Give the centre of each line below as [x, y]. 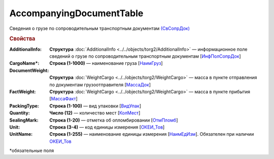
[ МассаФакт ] [64, 99]
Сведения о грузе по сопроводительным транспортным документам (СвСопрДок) [100, 28]
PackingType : [24, 106]
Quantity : [20, 113]
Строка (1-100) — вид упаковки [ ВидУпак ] [95, 106]
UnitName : [21, 134]
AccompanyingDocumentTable [76, 13]
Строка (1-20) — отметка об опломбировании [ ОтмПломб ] [114, 120]
